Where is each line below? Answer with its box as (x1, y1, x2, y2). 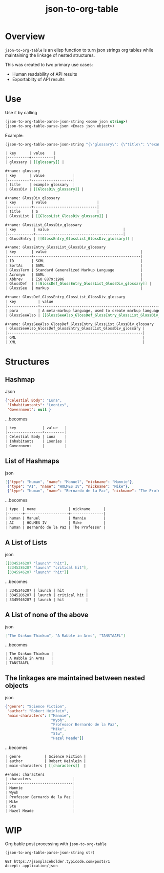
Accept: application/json (5, 863, 58, 869)
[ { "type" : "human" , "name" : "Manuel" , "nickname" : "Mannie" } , (5, 479, 134, 484)
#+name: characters (5, 772, 45, 777)
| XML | (5, 340, 145, 345)
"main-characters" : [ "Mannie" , (7, 713, 71, 718)
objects (5, 682, 28, 690)
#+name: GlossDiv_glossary (5, 195, 60, 201)
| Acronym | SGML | (5, 272, 143, 277)
